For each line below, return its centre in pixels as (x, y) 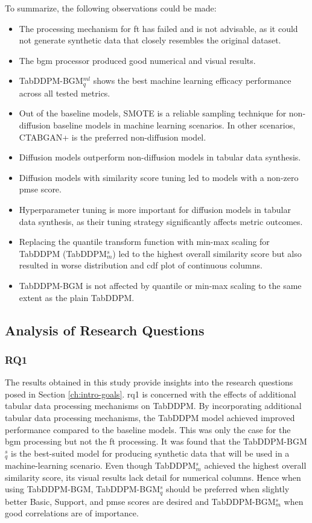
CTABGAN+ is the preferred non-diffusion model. (113, 137)
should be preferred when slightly (228, 489)
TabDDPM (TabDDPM (63, 253)
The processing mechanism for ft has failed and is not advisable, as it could (158, 28)
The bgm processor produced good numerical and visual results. (137, 60)
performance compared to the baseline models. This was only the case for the (148, 429)
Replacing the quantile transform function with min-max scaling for (144, 242)
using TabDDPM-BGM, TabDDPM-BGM (82, 489)
